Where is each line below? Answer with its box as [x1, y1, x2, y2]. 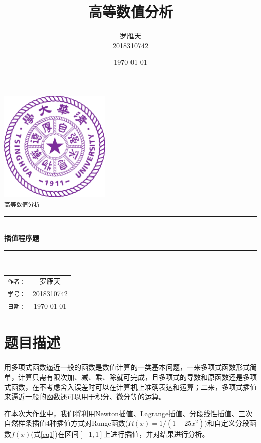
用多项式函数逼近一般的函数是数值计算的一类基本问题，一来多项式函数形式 [4, 362, 250, 372]
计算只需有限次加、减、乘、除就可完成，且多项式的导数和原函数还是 [18, 371, 243, 382]
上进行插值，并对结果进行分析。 [103, 429, 209, 439]
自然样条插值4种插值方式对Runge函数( [4, 418, 128, 428]
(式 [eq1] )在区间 [31, 429, 79, 439]
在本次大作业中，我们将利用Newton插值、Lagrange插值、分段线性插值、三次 [4, 408, 253, 418]
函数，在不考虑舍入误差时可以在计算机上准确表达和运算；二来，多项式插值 [11, 381, 257, 392]
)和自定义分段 [204, 418, 249, 428]
